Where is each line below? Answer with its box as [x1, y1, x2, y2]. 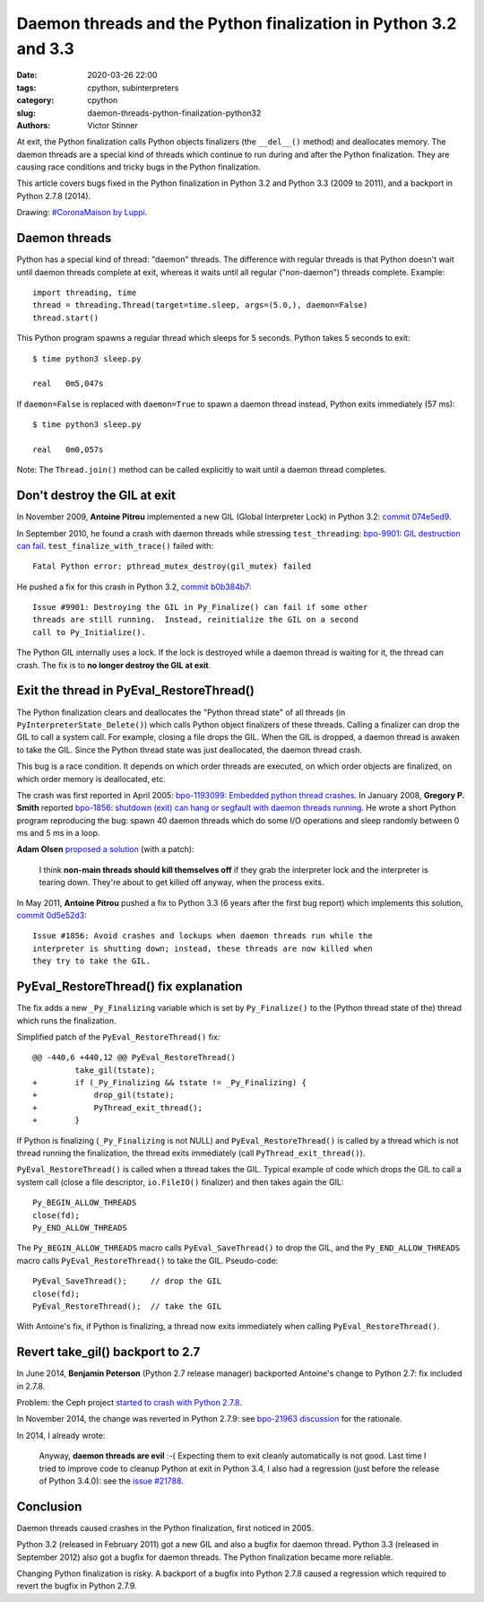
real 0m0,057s [32, 444, 104, 455]
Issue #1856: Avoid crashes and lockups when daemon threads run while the [32, 931, 373, 941]
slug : [16, 108, 36, 118]
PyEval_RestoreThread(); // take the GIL [32, 1301, 222, 1311]
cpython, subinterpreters [87, 82, 179, 93]
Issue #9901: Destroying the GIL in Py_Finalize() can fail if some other [32, 602, 368, 613]
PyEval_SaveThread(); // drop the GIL [32, 1276, 222, 1286]
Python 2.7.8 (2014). [16, 190, 91, 201]
